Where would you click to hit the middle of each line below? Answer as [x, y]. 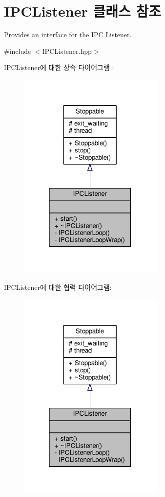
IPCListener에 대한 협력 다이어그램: [58, 287]
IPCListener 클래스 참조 [82, 11]
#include [18, 51]
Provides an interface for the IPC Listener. [68, 35]
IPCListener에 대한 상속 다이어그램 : [59, 67]
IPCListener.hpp [67, 51]
